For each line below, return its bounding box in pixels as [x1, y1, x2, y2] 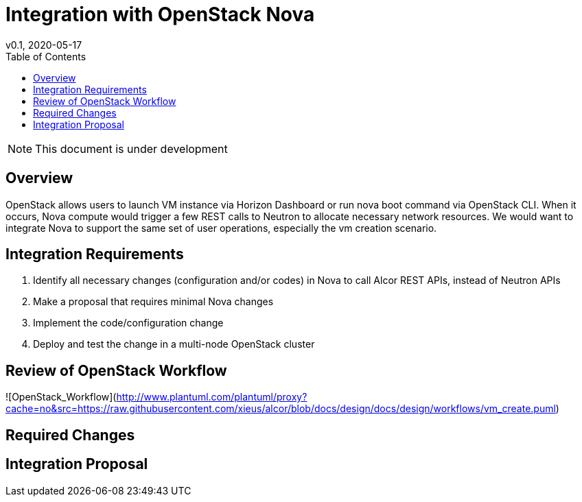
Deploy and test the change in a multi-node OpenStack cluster [33, 338, 315, 350]
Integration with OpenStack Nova [5, 3, 315, 26]
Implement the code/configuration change [33, 317, 224, 329]
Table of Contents [5, 50, 86, 62]
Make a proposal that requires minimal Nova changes [33, 296, 274, 308]
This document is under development [35, 141, 228, 156]
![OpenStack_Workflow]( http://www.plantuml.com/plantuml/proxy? [5, 391, 307, 403]
